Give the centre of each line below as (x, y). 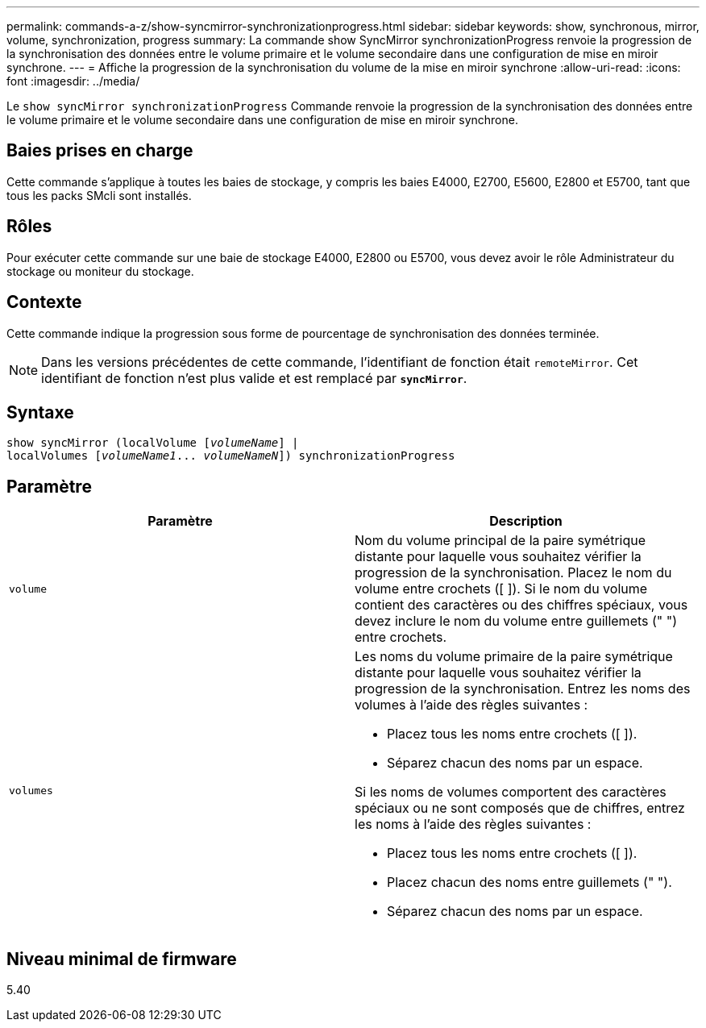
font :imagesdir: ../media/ (73, 81)
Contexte (44, 302)
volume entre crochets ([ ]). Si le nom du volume (501, 589)
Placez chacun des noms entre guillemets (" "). (529, 882)
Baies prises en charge (100, 151)
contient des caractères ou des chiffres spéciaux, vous (521, 605)
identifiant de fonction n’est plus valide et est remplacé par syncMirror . (254, 378)
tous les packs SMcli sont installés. (99, 195)
